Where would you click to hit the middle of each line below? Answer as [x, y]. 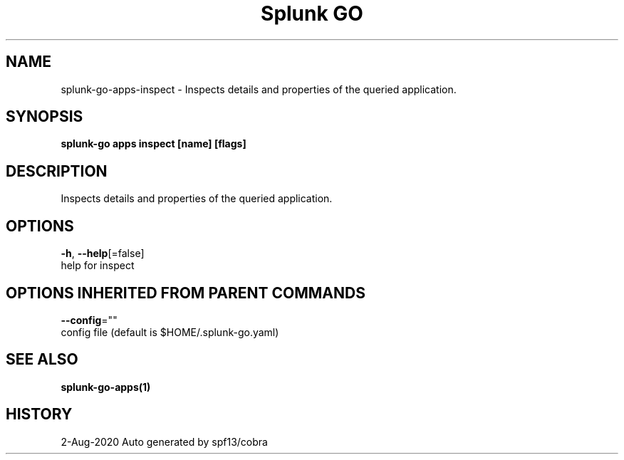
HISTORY [39, 414]
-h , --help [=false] [103, 253]
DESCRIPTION [57, 171]
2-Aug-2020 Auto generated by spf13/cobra [164, 441]
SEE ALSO [42, 360]
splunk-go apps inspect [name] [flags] [154, 144]
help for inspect [98, 266]
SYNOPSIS [45, 117]
